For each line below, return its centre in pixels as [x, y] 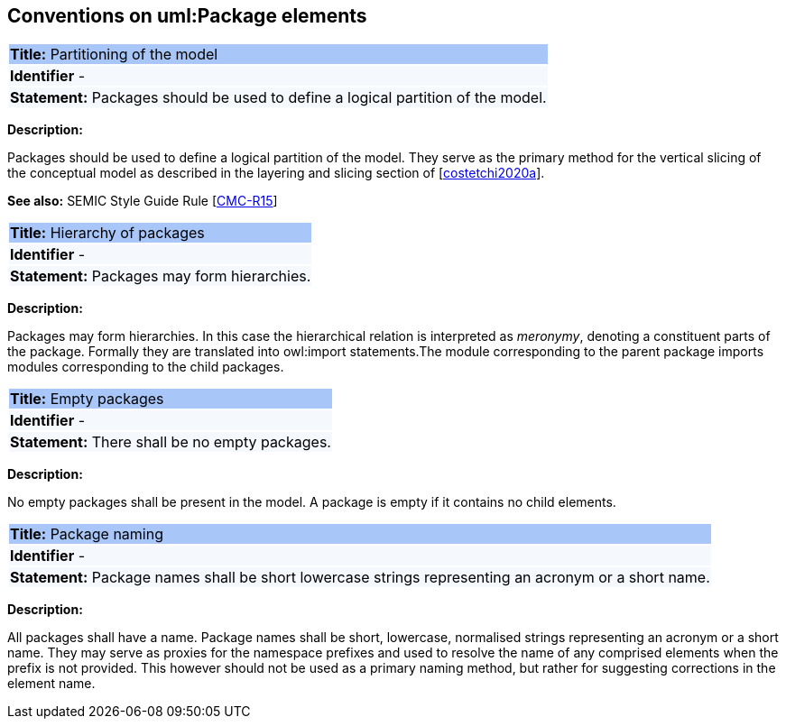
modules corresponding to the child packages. [146, 367]
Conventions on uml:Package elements [187, 16]
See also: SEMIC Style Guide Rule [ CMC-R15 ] [143, 201]
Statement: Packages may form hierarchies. [161, 276]
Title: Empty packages [87, 399]
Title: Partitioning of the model [114, 55]
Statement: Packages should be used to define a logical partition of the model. [278, 98]
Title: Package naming [87, 534]
